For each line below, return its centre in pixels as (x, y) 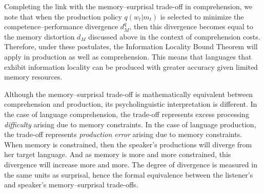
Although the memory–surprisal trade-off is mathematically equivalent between (128, 94)
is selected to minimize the (202, 16)
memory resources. (33, 77)
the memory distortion (39, 36)
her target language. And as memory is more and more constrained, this (118, 154)
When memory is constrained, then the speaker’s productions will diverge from (128, 144)
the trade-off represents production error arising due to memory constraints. (123, 134)
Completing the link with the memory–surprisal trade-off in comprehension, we (128, 6)
